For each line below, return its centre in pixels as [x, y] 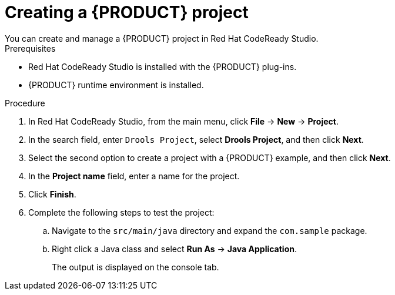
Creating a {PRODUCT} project [127, 12]
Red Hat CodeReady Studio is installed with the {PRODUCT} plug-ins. [163, 66]
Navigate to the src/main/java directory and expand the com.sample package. [210, 230]
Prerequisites [30, 48]
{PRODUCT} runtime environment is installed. [116, 85]
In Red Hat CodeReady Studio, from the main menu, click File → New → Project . [183, 121]
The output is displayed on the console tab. [135, 267]
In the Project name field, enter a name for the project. [134, 176]
